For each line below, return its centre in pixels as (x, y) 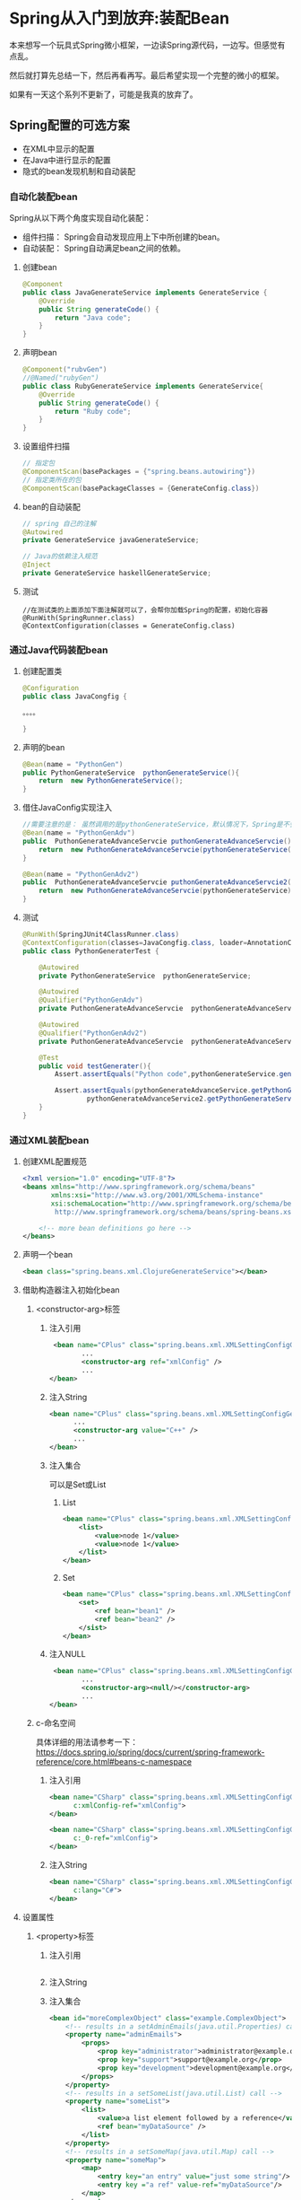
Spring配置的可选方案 (69, 125)
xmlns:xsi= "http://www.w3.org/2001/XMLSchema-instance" (157, 1195)
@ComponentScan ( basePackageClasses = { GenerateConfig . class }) (141, 488)
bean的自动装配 (51, 506)
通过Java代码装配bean (59, 650)
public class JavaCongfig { (74, 697)
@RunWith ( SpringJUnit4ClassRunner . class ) (101, 934)
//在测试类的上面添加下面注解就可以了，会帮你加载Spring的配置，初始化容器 (145, 610)
